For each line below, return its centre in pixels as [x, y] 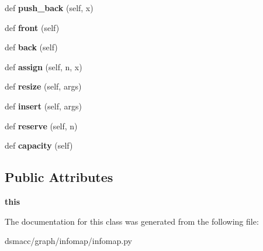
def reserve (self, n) [41, 125]
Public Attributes [59, 177]
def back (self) [31, 47]
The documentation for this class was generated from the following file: [132, 221]
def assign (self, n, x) [44, 66]
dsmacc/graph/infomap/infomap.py [68, 241]
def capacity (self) [39, 145]
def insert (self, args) [44, 106]
